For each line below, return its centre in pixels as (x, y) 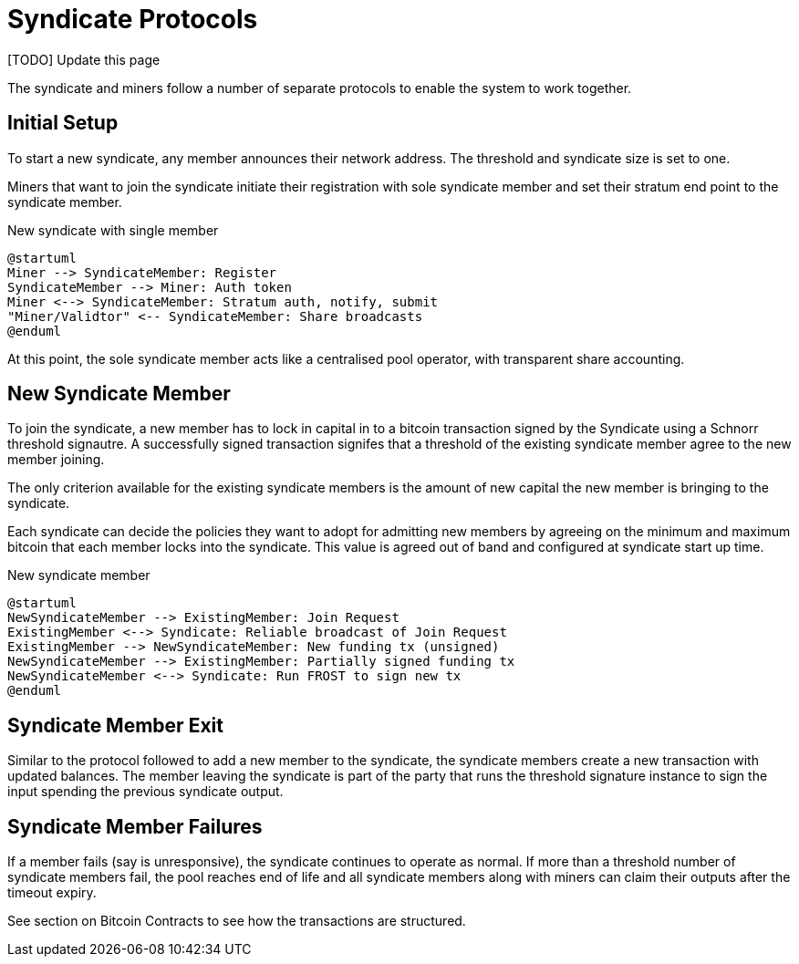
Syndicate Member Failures (135, 826)
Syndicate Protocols (133, 19)
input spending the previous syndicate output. (145, 792)
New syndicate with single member (113, 230)
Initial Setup (63, 123)
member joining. (56, 460)
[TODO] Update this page (84, 59)
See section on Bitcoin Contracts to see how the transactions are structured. (237, 921)
